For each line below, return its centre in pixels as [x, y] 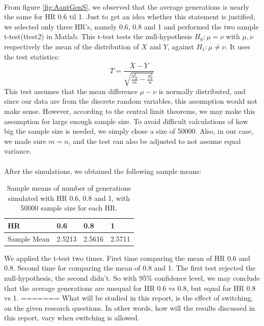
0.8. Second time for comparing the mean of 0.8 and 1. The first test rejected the [130, 268]
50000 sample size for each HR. [69, 208]
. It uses [238, 46]
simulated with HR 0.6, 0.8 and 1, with [69, 198]
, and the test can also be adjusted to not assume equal [155, 141]
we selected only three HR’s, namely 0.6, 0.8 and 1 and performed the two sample [131, 26]
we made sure [25, 141]
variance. [18, 151]
